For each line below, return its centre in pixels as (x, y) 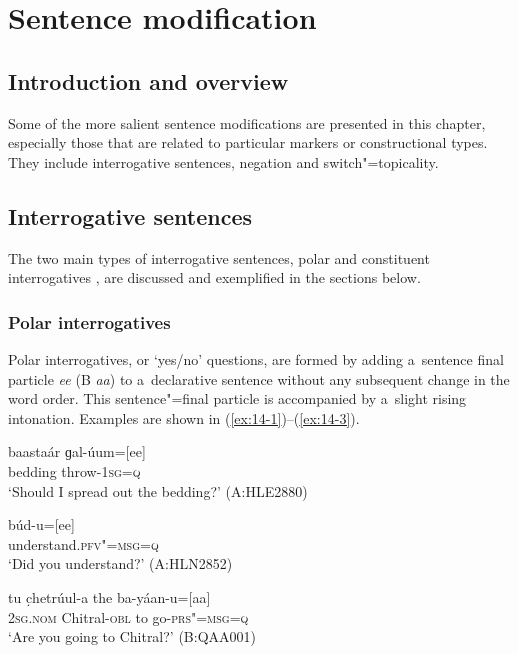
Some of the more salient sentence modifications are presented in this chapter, (247, 122)
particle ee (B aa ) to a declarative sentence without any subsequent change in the (259, 378)
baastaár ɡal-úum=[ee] (77, 451)
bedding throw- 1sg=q (74, 470)
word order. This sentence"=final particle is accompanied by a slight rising (237, 398)
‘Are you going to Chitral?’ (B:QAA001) (132, 636)
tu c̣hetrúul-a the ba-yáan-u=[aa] (109, 596)
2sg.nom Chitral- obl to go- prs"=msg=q (128, 616)
